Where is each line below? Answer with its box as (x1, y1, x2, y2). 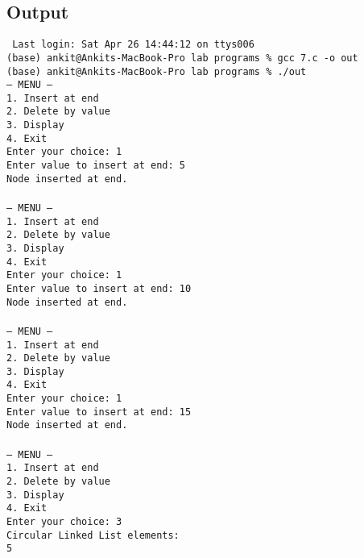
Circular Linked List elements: (6, 529, 180, 541)
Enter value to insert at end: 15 (6, 406, 192, 418)
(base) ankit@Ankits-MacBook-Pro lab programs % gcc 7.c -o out (6, 52, 358, 64)
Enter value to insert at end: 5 (6, 160, 185, 172)
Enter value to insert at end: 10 (6, 282, 192, 294)
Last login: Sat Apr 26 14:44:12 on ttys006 (12, 39, 254, 51)
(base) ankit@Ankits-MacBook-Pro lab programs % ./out (6, 65, 307, 77)
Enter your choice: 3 (6, 515, 122, 527)
